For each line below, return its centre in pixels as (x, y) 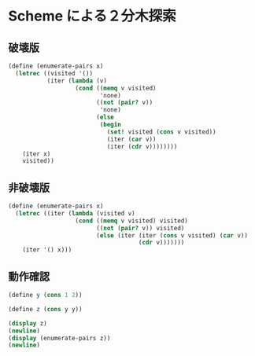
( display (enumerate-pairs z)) (59, 338)
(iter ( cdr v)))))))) (142, 146)
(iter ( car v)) (131, 139)
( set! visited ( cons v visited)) (161, 132)
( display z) (28, 323)
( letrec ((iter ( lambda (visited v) (75, 213)
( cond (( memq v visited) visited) (132, 221)
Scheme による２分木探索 (92, 16)
